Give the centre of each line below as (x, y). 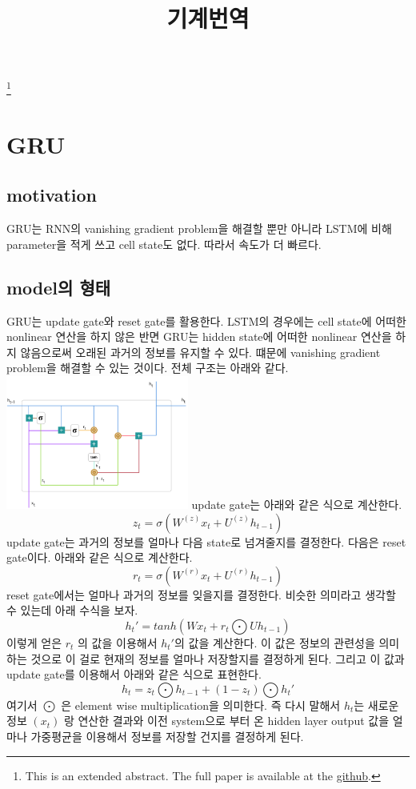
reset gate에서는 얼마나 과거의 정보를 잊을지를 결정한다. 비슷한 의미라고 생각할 (201, 594)
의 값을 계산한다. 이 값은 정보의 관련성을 (274, 642)
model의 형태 (59, 287)
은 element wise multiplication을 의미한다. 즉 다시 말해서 (201, 705)
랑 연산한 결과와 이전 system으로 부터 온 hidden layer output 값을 (226, 721)
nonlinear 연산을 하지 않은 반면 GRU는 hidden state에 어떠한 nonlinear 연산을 (199, 336)
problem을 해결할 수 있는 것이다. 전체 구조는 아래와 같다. (148, 368)
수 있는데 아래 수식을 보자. (72, 610)
